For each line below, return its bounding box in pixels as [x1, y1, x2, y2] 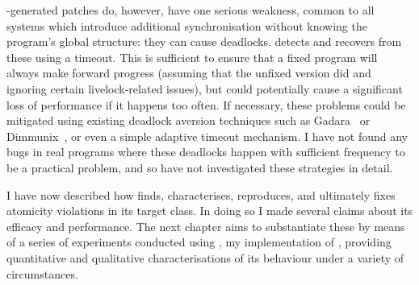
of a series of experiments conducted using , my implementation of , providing [6, 233, 392, 250]
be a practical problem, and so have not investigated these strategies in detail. [6, 159, 393, 176]
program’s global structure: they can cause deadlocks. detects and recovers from [6, 33, 402, 50]
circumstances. [6, 265, 78, 282]
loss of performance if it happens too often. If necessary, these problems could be [6, 96, 406, 113]
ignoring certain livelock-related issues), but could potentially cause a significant [6, 80, 403, 97]
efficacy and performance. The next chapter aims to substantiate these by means [6, 217, 405, 234]
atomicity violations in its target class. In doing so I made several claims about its [6, 202, 413, 219]
